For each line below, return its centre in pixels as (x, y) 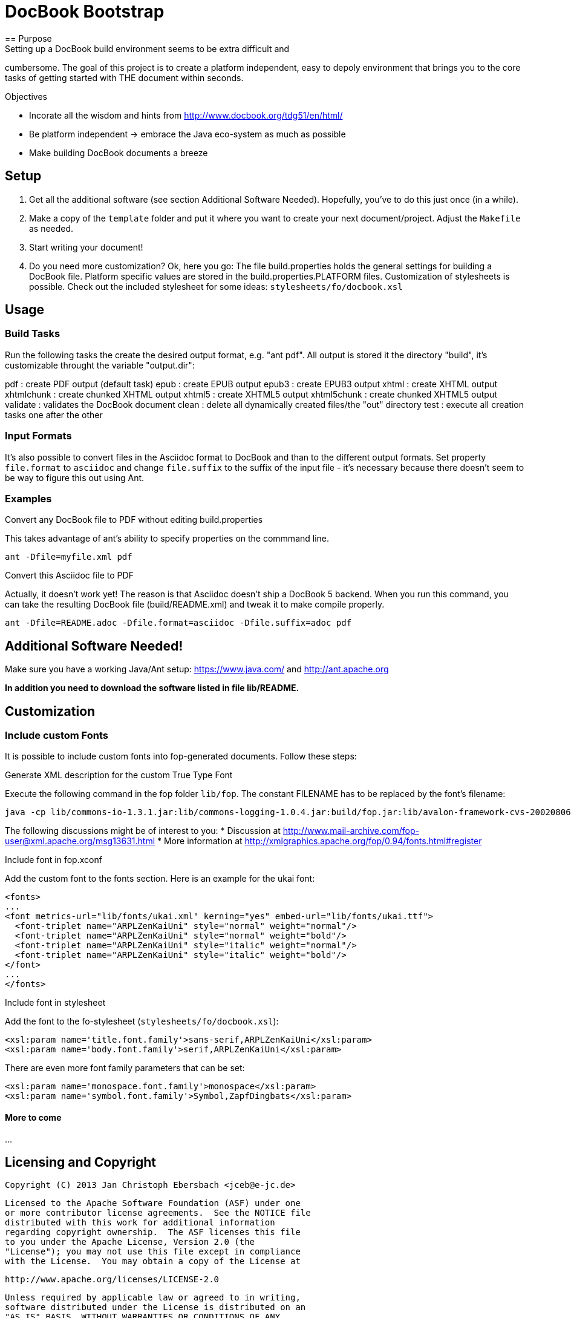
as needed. (51, 228)
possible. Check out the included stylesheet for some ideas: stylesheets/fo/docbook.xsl (216, 286)
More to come (33, 1117)
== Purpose (28, 38)
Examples (28, 498)
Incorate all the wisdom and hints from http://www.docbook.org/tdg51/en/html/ (186, 115)
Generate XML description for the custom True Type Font (119, 775)
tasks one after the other (54, 415)
